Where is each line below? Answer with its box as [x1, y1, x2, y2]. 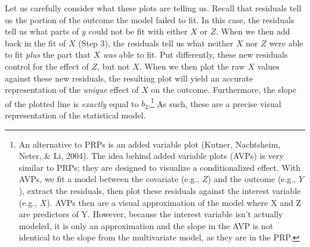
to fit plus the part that [5, 48, 91, 61]
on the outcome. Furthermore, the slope [151, 83, 296, 96]
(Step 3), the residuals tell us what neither [78, 36, 234, 49]
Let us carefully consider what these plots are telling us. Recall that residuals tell [5, 2, 302, 14]
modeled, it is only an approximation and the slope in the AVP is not [18, 219, 274, 232]
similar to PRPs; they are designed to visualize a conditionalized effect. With [18, 161, 301, 173]
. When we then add [216, 25, 290, 37]
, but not [97, 60, 130, 72]
